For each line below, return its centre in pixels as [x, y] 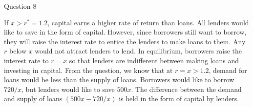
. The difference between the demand [186, 89]
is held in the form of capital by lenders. [179, 98]
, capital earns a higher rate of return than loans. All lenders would [148, 22]
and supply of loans [33, 98]
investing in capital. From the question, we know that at [88, 70]
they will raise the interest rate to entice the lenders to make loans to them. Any [125, 41]
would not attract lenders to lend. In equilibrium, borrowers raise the [138, 51]
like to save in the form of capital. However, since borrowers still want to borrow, [125, 32]
